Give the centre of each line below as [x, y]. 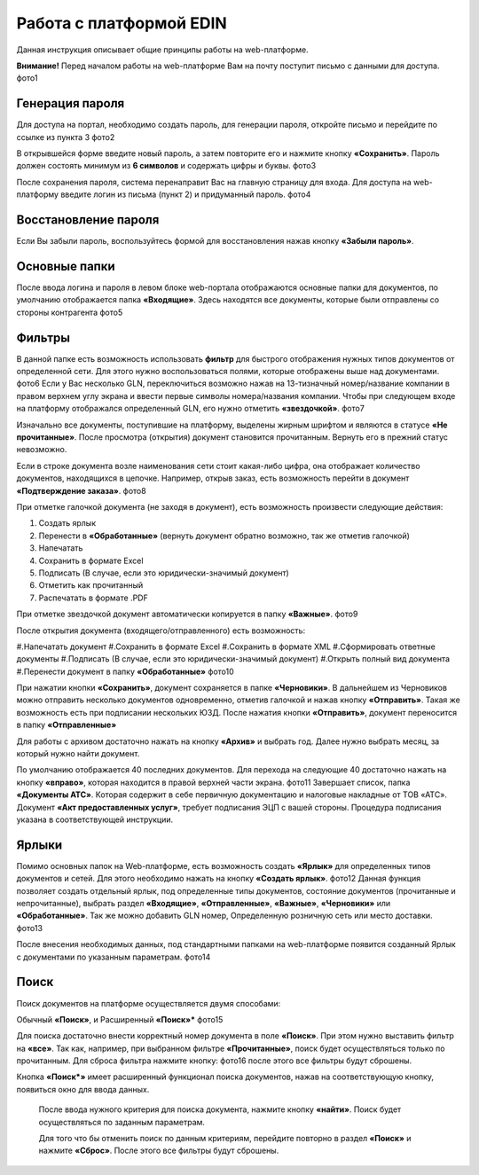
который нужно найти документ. [78, 754]
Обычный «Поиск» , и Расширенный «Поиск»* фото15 [120, 1019]
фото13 [30, 928]
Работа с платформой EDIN [122, 23]
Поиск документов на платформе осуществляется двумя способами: [149, 1003]
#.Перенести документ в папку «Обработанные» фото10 [125, 671]
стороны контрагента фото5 [70, 312]
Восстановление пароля [88, 220]
